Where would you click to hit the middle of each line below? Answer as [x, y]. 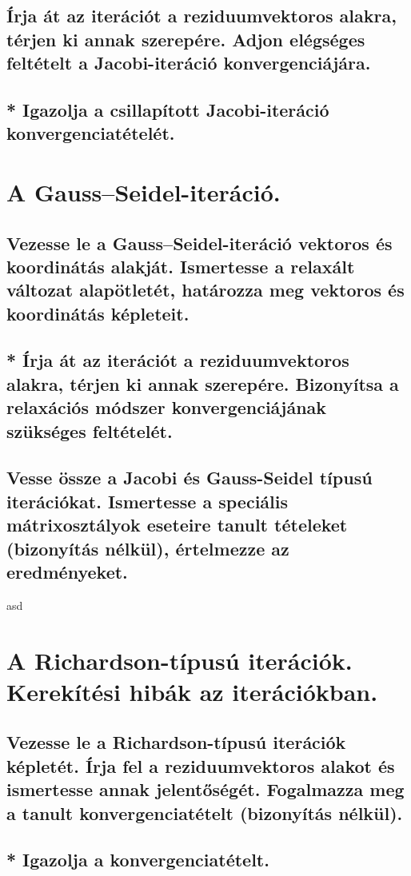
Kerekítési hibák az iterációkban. [192, 691]
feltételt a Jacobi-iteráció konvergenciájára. [189, 63]
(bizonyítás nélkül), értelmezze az [148, 548]
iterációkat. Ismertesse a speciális [148, 501]
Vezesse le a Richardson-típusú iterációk [176, 742]
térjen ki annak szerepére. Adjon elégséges [186, 39]
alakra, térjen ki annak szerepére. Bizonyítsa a [203, 383]
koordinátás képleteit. [98, 313]
